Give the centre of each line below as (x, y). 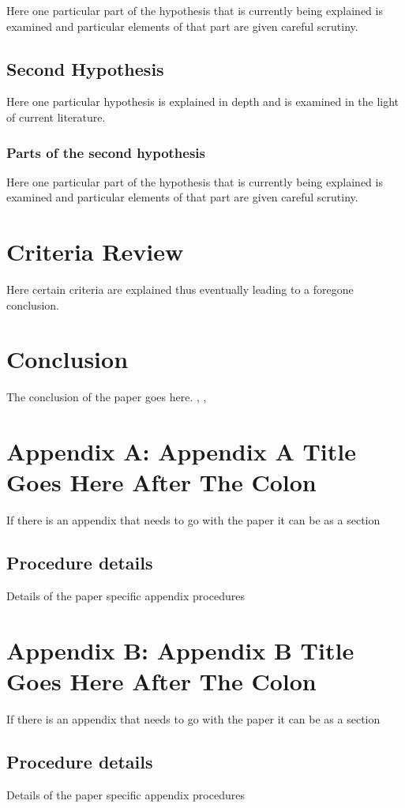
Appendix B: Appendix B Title (180, 650)
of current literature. (56, 117)
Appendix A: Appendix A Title (181, 451)
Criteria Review (95, 252)
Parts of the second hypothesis (106, 152)
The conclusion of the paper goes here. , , (107, 397)
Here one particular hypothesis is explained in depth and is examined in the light (203, 101)
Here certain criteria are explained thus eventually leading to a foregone (180, 289)
